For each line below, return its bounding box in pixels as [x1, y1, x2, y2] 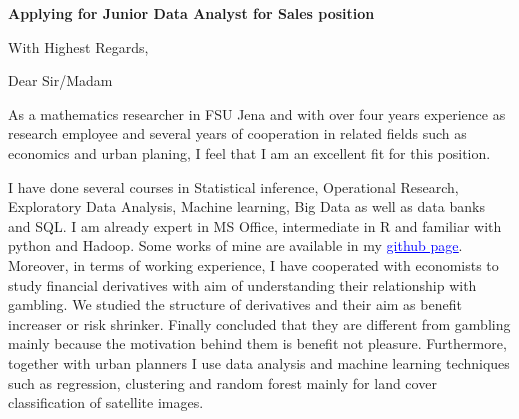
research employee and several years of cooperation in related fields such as [8, 123, 467, 144]
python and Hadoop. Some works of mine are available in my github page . [8, 235, 463, 256]
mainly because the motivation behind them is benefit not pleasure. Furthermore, [8, 333, 507, 354]
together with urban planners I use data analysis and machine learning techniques [8, 352, 510, 373]
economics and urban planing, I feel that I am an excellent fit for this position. [8, 142, 491, 163]
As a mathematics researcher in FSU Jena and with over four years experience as [8, 103, 506, 124]
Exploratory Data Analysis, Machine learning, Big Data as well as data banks [8, 196, 485, 217]
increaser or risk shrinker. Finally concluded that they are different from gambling [8, 313, 511, 334]
